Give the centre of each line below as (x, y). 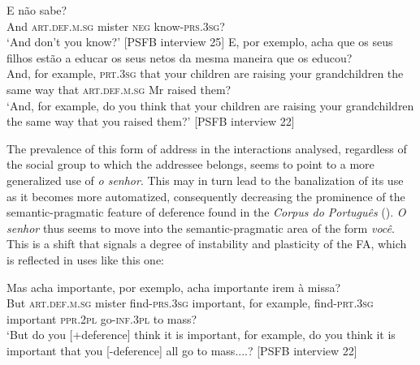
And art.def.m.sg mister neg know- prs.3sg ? (116, 26)
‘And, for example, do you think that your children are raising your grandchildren (210, 105)
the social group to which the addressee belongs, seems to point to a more (191, 164)
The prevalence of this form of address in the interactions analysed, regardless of (207, 148)
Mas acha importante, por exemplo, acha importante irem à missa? (174, 287)
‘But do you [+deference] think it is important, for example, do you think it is (201, 335)
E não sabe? (37, 10)
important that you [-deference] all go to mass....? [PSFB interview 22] (182, 350)
